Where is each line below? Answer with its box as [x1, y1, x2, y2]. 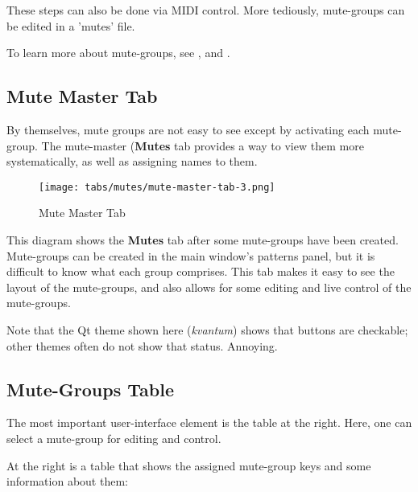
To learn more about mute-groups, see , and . [6, 44, 230, 61]
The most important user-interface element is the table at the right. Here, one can [6, 414, 412, 431]
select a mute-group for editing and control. [6, 429, 221, 446]
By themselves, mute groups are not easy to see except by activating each [6, 121, 370, 137]
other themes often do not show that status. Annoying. [6, 337, 278, 354]
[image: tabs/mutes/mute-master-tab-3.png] [39, 181, 275, 193]
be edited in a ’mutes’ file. [6, 17, 135, 34]
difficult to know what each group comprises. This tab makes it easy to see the [6, 263, 395, 280]
